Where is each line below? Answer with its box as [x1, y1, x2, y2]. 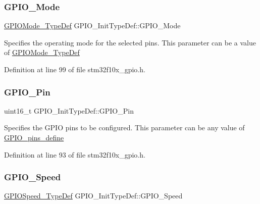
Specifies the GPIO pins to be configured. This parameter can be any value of [4, 122, 245, 133]
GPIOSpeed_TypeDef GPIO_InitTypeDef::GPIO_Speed [4, 190, 183, 201]
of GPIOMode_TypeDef [4, 47, 80, 58]
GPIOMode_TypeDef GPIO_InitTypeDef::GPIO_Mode [4, 20, 181, 31]
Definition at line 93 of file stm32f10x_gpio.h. [4, 149, 145, 160]
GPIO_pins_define [4, 132, 64, 142]
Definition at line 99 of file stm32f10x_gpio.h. [4, 64, 145, 74]
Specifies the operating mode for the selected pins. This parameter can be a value [4, 37, 256, 47]
